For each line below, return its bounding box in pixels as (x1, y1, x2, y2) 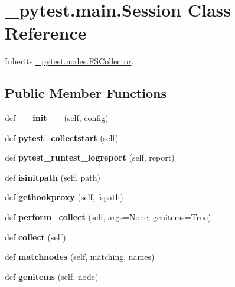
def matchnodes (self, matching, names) (5, 250, 155, 263)
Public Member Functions (5, 84, 167, 102)
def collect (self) (5, 230, 66, 243)
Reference (5, 21, 87, 45)
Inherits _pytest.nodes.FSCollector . (5, 55, 134, 67)
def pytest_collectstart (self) (5, 131, 119, 143)
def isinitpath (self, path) (5, 171, 100, 183)
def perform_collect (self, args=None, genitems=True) (5, 211, 211, 223)
